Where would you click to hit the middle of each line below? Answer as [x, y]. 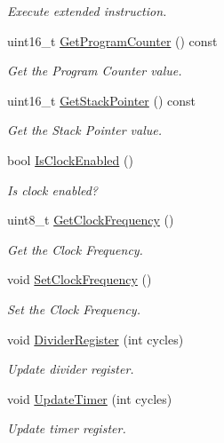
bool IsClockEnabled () [70, 159]
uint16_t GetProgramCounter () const [112, 40]
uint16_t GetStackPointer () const [101, 100]
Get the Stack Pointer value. [85, 130]
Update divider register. [71, 369]
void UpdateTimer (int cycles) [90, 398]
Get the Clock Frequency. [75, 249]
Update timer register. [67, 428]
